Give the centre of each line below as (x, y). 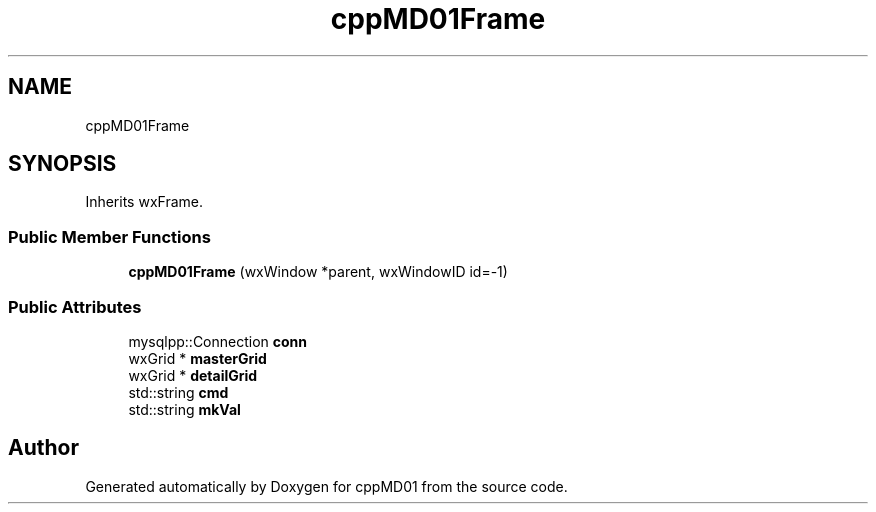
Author (43, 448)
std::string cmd (178, 392)
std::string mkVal (184, 409)
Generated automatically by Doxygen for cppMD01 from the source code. (326, 486)
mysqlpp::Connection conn (218, 341)
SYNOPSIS (62, 164)
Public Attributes (75, 306)
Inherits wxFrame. (144, 202)
